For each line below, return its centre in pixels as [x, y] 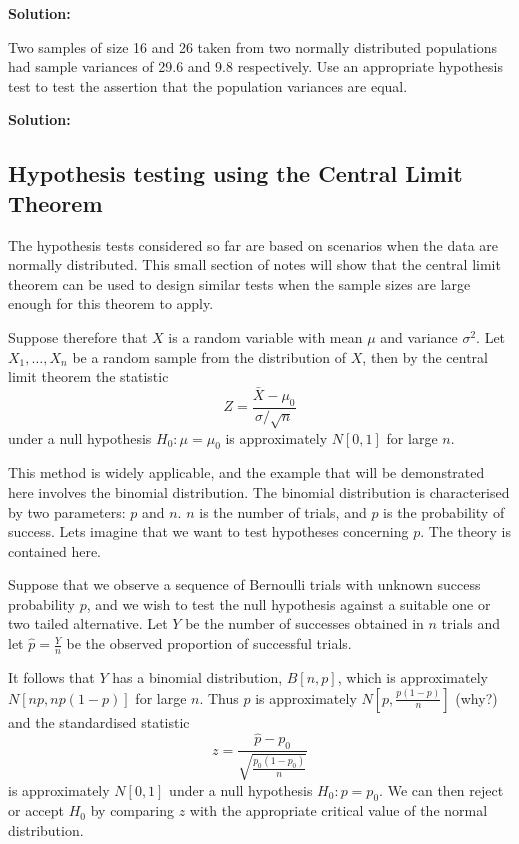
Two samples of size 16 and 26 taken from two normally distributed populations [252, 46]
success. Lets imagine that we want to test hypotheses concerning [208, 531]
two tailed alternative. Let [88, 623]
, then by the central [425, 356]
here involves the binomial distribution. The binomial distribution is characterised [259, 491]
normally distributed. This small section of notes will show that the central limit [254, 264]
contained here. [54, 550]
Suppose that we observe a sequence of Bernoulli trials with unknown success [244, 584]
